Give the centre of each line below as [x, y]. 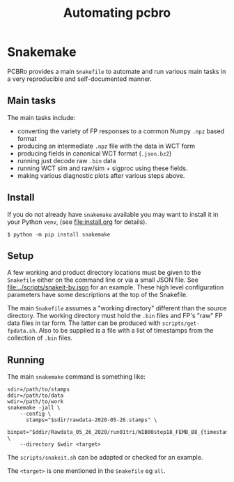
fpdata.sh [22, 331]
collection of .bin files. [40, 338]
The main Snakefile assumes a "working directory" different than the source [117, 308]
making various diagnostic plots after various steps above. [101, 175]
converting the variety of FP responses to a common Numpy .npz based [121, 131]
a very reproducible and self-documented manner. [79, 79]
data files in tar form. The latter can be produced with [84, 323]
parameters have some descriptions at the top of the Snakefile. [97, 295]
